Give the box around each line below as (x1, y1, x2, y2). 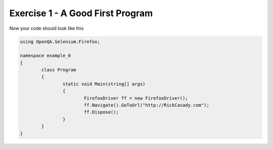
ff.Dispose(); (83, 109, 119, 115)
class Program (41, 67, 76, 73)
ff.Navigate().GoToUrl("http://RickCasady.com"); (83, 103, 210, 108)
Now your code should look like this (9, 25, 84, 31)
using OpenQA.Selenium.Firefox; (20, 38, 101, 44)
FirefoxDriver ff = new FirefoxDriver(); (83, 95, 188, 101)
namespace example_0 (20, 53, 71, 59)
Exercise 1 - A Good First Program (9, 8, 153, 19)
